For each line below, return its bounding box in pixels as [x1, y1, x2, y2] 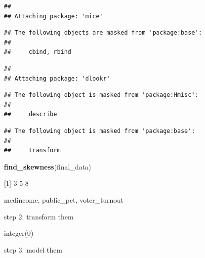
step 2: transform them [4, 211, 74, 221]
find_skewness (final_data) [4, 161, 91, 172]
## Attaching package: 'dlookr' [4, 75, 110, 82]
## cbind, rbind [4, 48, 72, 56]
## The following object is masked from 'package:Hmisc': [4, 91, 199, 99]
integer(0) [4, 228, 34, 238]
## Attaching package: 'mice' [4, 12, 103, 20]
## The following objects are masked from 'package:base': [4, 29, 202, 37]
